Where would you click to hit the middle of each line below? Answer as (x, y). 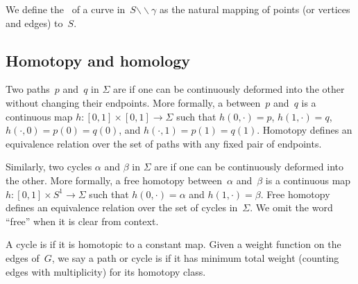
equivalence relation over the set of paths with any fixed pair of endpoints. (164, 143)
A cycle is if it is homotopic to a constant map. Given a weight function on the (173, 244)
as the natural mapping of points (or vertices (255, 9)
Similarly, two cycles (49, 167)
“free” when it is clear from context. (82, 221)
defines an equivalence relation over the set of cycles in (122, 207)
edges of (23, 257)
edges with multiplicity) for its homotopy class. (106, 271)
